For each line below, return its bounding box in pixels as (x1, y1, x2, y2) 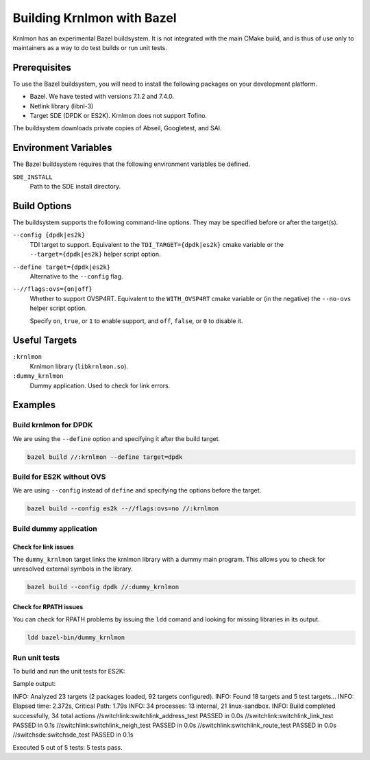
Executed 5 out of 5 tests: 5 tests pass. (12, 743, 123, 751)
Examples (12, 399, 56, 411)
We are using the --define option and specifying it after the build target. (12, 434, 221, 442)
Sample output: (12, 680, 56, 688)
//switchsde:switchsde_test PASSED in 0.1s (12, 731, 134, 739)
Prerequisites (12, 62, 71, 73)
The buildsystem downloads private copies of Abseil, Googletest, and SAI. (12, 124, 222, 132)
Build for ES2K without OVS (12, 472, 106, 482)
